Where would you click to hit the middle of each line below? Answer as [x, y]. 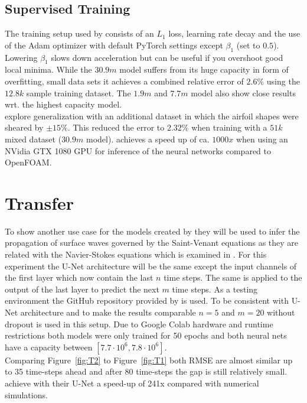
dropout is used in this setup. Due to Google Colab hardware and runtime [139, 324]
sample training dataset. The [79, 92]
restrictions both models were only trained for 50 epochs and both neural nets [146, 335]
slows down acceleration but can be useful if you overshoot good [167, 57]
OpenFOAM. [28, 162]
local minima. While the [48, 69]
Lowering [21, 57]
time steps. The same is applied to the [233, 277]
